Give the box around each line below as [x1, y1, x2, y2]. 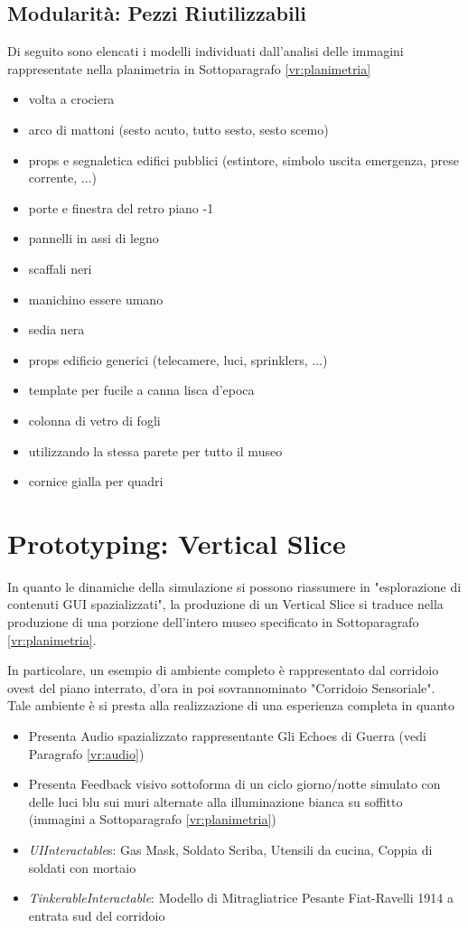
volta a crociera [28, 89, 115, 108]
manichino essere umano [28, 289, 164, 308]
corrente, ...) [28, 168, 97, 187]
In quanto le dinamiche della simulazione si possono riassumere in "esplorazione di [7, 576, 462, 595]
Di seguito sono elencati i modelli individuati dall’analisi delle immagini [7, 42, 404, 61]
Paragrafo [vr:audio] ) [28, 744, 145, 763]
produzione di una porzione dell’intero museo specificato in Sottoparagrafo [7, 613, 419, 632]
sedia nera [28, 320, 85, 339]
